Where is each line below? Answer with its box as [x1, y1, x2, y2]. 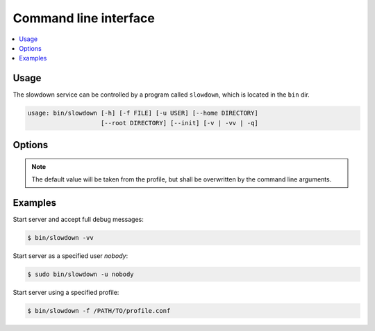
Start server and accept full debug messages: [12, 215, 144, 223]
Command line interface [12, 10, 156, 26]
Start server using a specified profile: [12, 288, 119, 296]
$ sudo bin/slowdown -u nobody [27, 270, 135, 278]
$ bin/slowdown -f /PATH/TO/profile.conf [27, 307, 171, 314]
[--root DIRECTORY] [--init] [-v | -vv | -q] [101, 119, 258, 127]
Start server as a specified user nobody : [12, 251, 128, 260]
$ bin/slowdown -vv [27, 234, 94, 241]
